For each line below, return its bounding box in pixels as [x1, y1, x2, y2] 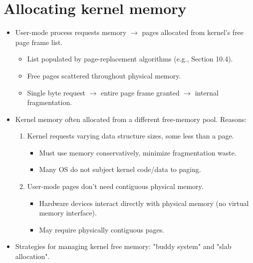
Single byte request [27, 87, 85, 97]
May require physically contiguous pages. [39, 224, 165, 234]
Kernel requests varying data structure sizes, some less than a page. [27, 130, 234, 141]
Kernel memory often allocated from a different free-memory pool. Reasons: [15, 113, 247, 124]
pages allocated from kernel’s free [142, 27, 244, 37]
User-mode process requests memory [15, 27, 127, 37]
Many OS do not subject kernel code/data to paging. [39, 164, 201, 174]
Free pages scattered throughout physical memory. [27, 70, 181, 80]
